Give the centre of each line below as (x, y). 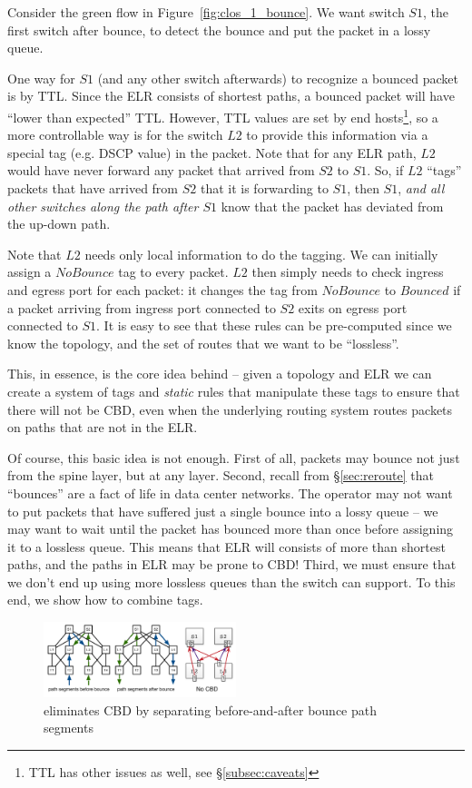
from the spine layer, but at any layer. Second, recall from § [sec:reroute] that (221, 475)
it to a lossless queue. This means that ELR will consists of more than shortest (226, 546)
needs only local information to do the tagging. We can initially (261, 254)
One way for (41, 78)
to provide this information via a (337, 135)
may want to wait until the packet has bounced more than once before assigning (231, 529)
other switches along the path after (103, 206)
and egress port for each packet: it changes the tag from (162, 289)
